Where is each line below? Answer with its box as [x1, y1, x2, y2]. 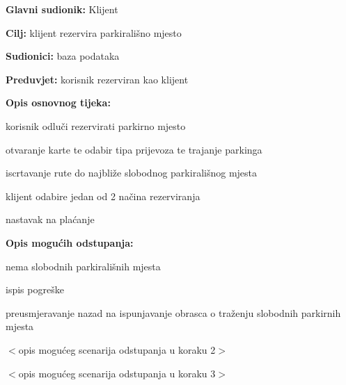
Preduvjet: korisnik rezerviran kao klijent [6, 72, 189, 86]
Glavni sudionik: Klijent [6, 2, 118, 16]
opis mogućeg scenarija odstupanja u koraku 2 [18, 342, 216, 357]
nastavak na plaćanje [6, 212, 95, 227]
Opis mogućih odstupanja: [6, 235, 134, 249]
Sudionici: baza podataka [6, 49, 120, 63]
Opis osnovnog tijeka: [6, 95, 111, 110]
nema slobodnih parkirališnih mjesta [6, 259, 161, 273]
